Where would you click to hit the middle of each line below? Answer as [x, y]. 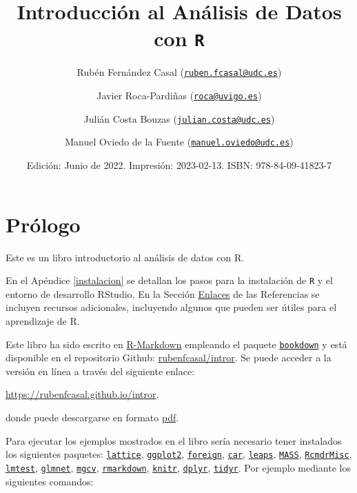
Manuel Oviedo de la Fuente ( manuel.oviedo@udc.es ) [179, 142]
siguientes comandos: [50, 481]
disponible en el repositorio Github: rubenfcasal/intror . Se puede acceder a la [169, 358]
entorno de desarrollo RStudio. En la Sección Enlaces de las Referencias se [163, 293]
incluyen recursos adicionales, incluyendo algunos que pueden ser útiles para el [171, 307]
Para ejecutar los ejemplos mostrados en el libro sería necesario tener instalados [174, 440]
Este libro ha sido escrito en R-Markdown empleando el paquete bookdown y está [176, 344]
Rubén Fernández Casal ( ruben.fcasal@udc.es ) [179, 72]
